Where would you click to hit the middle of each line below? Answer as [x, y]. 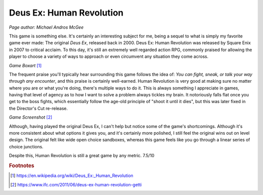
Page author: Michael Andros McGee [46, 27]
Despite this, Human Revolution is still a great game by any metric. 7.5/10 [82, 156]
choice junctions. [26, 146]
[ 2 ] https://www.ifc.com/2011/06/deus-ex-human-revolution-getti [76, 184]
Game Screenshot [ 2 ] [31, 117]
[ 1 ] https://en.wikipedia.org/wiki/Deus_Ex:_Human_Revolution [72, 176]
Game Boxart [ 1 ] [25, 65]
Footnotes [22, 165]
